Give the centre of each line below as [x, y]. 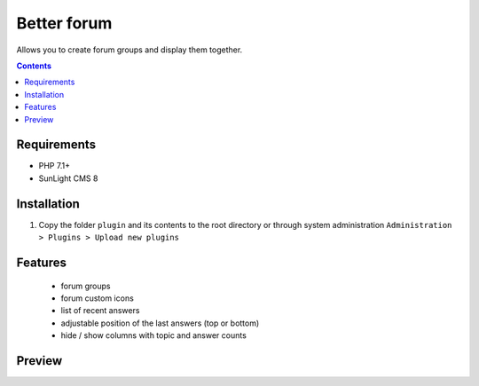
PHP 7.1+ [55, 166]
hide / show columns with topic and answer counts [154, 335]
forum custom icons [98, 298]
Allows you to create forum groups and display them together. [130, 50]
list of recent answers [100, 311]
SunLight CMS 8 [68, 178]
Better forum [64, 23]
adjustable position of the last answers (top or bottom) [160, 323]
